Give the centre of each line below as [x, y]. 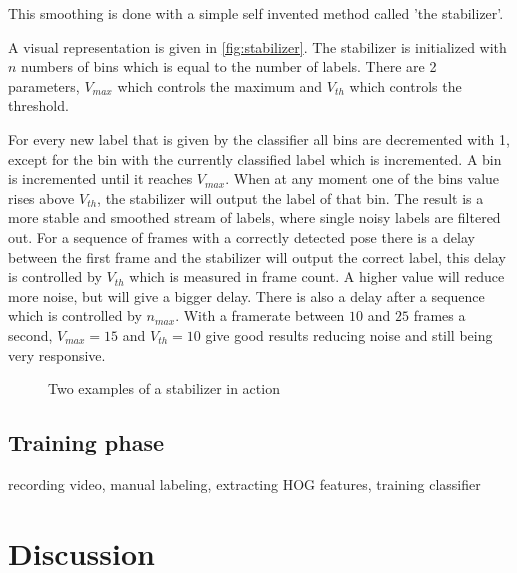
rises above [41, 197]
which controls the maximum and [220, 85]
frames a [439, 315]
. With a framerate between [260, 315]
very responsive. [57, 354]
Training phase [86, 442]
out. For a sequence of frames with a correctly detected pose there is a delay [241, 236]
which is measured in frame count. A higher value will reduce [317, 276]
